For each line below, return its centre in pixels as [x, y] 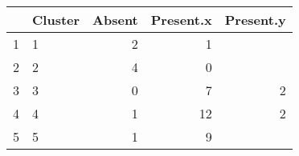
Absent [115, 20]
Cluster [56, 20]
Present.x [181, 20]
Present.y [255, 20]
